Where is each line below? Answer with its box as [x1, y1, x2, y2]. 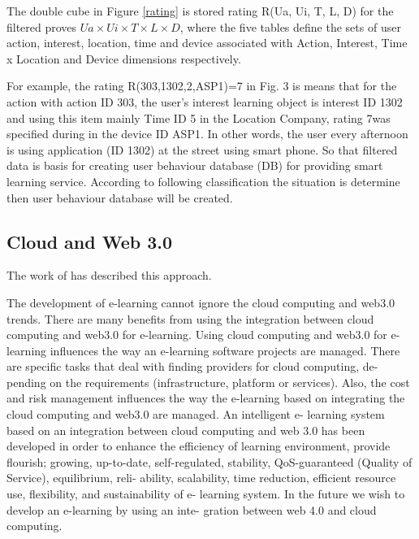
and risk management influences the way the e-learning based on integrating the [6, 389, 405, 406]
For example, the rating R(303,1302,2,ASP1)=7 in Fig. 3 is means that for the [6, 77, 397, 94]
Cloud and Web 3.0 [6, 228, 173, 254]
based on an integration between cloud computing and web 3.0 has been [6, 421, 365, 438]
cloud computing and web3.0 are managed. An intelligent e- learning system [6, 406, 385, 423]
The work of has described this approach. [6, 267, 212, 284]
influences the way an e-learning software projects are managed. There [50, 341, 400, 359]
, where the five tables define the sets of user [179, 18, 401, 35]
